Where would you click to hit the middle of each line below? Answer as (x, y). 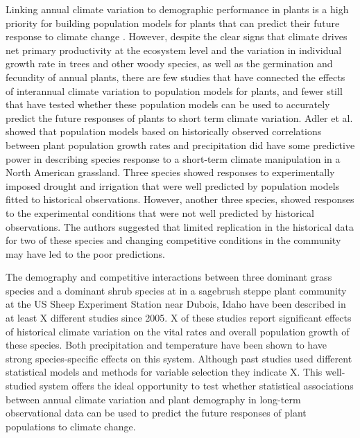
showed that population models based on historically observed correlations (164, 131)
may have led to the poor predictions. (85, 253)
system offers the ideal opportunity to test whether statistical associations (197, 386)
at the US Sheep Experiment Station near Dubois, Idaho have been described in (176, 304)
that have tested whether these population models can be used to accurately (168, 104)
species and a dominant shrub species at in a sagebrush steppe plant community (176, 290)
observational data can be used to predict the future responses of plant (156, 413)
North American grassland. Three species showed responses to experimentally (170, 172)
